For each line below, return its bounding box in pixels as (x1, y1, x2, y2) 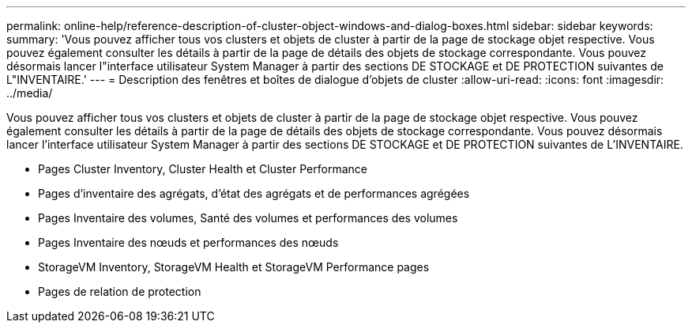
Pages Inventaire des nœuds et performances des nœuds (38, 236, 339, 249)
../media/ (6, 86, 53, 100)
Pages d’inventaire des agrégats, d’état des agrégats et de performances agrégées (38, 187, 470, 200)
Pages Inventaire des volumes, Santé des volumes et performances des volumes (38, 211, 458, 225)
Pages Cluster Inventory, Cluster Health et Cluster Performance (38, 162, 367, 176)
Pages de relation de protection (38, 285, 201, 298)
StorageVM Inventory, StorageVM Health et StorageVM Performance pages (38, 260, 430, 274)
